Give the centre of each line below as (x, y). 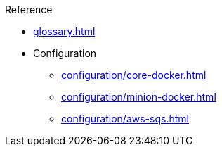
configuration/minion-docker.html (139, 97)
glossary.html (64, 31)
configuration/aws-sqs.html (125, 119)
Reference (29, 9)
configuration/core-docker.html (134, 75)
